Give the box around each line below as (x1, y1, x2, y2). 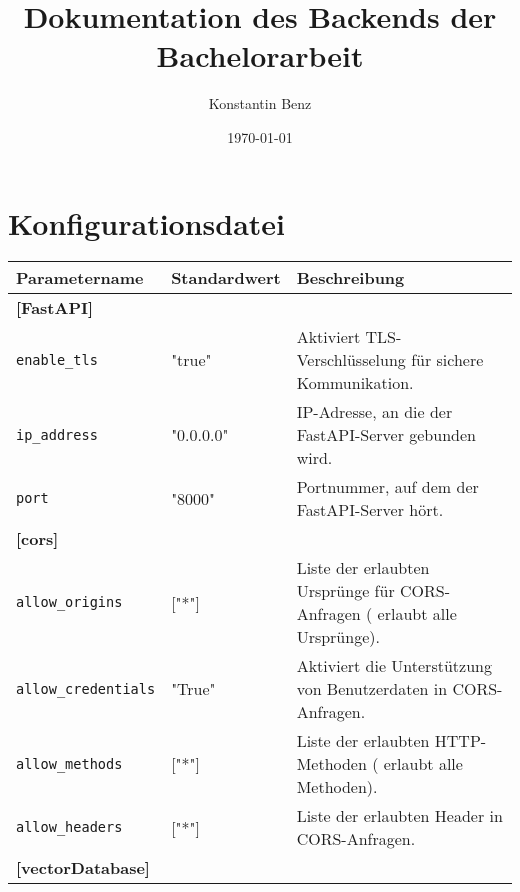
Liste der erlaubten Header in (296, 804, 503, 828)
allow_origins (16, 594, 123, 611)
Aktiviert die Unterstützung (296, 654, 492, 678)
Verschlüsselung (296, 348, 406, 372)
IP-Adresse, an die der (296, 400, 453, 424)
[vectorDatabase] (16, 856, 150, 880)
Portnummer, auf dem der (296, 475, 479, 499)
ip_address (16, 426, 98, 443)
